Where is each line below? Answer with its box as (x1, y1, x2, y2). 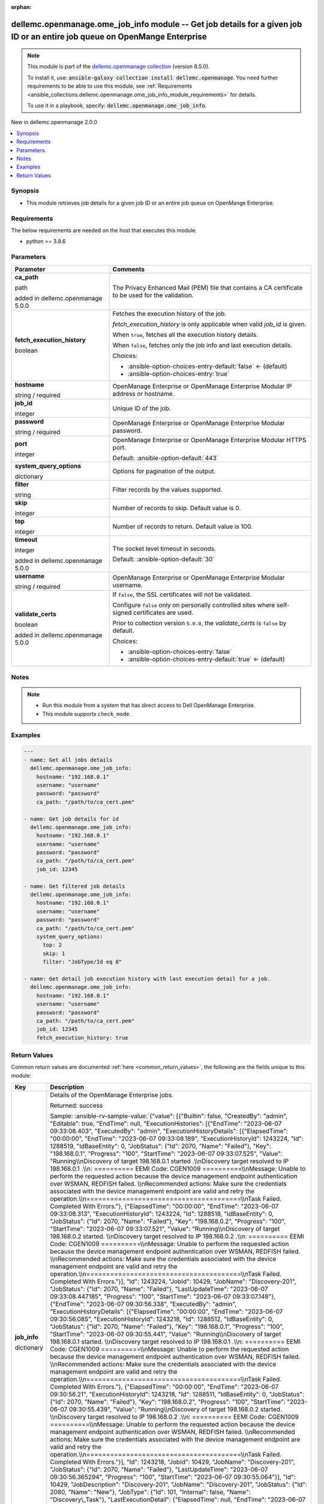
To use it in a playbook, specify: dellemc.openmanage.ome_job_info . (27, 102, 207, 109)
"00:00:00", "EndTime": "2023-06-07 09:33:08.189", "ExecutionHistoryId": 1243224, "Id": (50, 1135, 304, 1143)
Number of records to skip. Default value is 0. (112, 504, 241, 512)
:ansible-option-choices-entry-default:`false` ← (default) (127, 362, 287, 370)
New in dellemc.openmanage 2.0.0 (11, 119, 97, 126)
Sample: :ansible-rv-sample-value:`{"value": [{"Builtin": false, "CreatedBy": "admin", (50, 1112, 288, 1120)
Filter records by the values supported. (112, 485, 223, 493)
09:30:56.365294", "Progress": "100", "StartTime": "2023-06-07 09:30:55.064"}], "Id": (50, 1473, 296, 1481)
